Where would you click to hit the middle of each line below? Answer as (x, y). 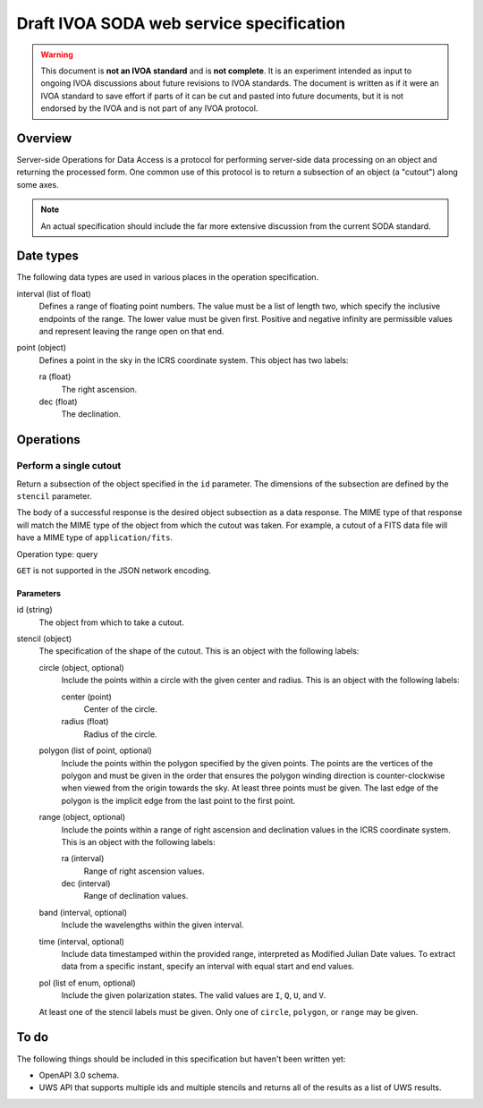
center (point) (86, 697)
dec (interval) (86, 884)
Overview (44, 138)
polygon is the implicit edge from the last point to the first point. (178, 800)
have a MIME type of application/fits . (95, 537)
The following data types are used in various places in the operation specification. (168, 277)
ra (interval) (83, 858)
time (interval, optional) (82, 941)
